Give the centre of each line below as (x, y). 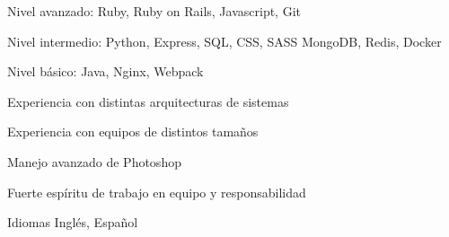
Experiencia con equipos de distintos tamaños (133, 132)
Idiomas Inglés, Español (73, 222)
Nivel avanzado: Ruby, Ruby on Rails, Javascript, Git (154, 11)
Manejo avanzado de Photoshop (94, 161)
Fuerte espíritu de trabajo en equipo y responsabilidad (157, 192)
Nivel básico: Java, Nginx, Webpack (106, 71)
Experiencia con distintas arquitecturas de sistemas (148, 101)
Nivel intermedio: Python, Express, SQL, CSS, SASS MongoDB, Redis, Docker (224, 41)
